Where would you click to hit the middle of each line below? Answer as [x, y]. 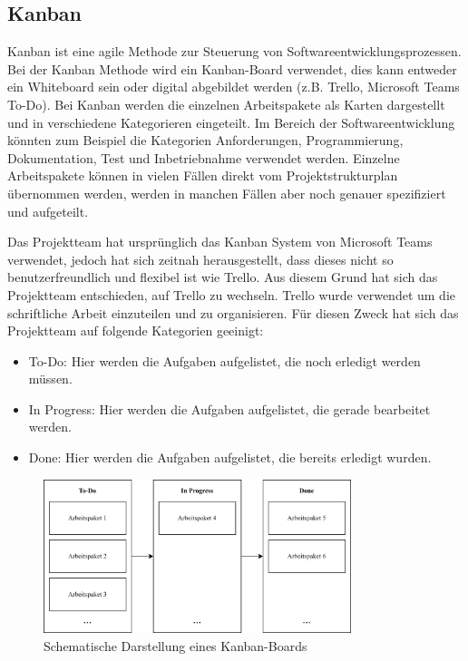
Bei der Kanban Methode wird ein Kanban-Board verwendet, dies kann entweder [232, 68]
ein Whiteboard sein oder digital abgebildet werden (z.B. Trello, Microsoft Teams [234, 87]
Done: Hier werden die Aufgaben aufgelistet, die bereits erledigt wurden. [230, 457]
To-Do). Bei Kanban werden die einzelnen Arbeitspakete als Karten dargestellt [226, 104]
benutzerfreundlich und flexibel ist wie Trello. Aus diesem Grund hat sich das [223, 277]
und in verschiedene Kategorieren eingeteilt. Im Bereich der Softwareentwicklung [231, 122]
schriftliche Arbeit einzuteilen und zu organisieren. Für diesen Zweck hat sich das [233, 312]
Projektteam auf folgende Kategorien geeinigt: [136, 330]
